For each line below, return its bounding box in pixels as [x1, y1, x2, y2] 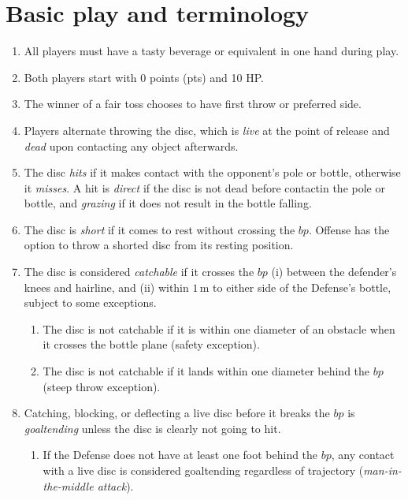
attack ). [97, 477, 134, 494]
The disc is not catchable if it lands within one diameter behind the [43, 363, 370, 379]
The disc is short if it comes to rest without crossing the [24, 221, 295, 237]
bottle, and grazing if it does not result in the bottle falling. [24, 195, 312, 211]
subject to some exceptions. [24, 294, 157, 311]
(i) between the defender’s [271, 263, 397, 280]
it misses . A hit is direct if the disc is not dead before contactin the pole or [24, 179, 385, 196]
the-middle [43, 477, 94, 494]
